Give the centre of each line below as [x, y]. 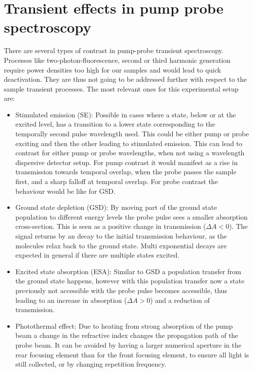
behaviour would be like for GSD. [65, 191]
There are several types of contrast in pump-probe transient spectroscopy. [114, 50]
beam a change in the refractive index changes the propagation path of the [127, 335]
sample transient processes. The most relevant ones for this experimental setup [121, 88]
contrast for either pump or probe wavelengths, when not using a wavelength [130, 153]
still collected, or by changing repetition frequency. [91, 364]
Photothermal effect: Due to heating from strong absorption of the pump [124, 325]
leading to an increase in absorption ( [71, 300]
